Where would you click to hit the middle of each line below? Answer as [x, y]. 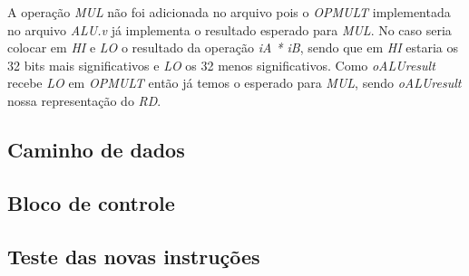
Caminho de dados [96, 149]
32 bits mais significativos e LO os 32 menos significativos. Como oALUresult [221, 65]
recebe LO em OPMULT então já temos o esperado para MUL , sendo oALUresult [234, 83]
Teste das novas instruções [134, 256]
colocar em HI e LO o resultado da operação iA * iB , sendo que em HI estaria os [233, 48]
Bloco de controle [91, 202]
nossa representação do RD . [84, 100]
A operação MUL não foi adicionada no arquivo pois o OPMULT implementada [229, 12]
